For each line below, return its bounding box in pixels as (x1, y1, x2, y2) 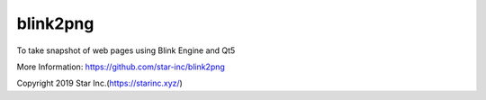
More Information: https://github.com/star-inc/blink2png (16, 61, 225, 72)
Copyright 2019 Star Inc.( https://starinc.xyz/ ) (16, 77, 184, 89)
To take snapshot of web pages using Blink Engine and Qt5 (16, 45, 236, 56)
